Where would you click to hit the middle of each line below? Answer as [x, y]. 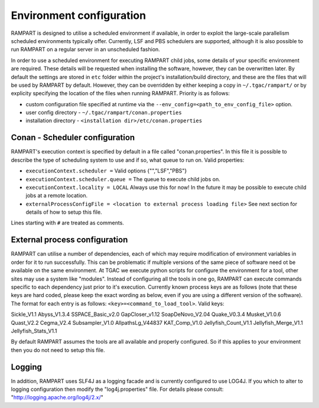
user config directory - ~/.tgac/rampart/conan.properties [104, 113]
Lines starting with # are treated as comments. [67, 223]
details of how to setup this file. [64, 212]
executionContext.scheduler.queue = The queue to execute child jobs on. [123, 179]
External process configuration [69, 240]
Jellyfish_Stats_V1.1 [34, 331]
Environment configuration [79, 15]
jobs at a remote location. [57, 195]
